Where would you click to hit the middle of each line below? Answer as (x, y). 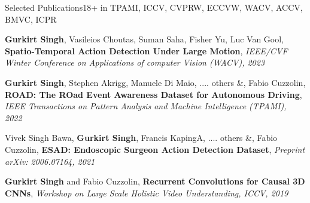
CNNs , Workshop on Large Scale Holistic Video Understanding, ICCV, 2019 (147, 193)
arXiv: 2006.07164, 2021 (50, 161)
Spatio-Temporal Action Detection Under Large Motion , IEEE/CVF (146, 50)
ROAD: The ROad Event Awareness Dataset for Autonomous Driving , (154, 94)
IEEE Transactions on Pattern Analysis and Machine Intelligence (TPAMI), (146, 106)
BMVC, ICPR (31, 19)
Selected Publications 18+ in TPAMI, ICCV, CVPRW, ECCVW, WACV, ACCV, (154, 7)
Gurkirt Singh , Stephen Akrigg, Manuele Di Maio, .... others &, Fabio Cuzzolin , (155, 82)
